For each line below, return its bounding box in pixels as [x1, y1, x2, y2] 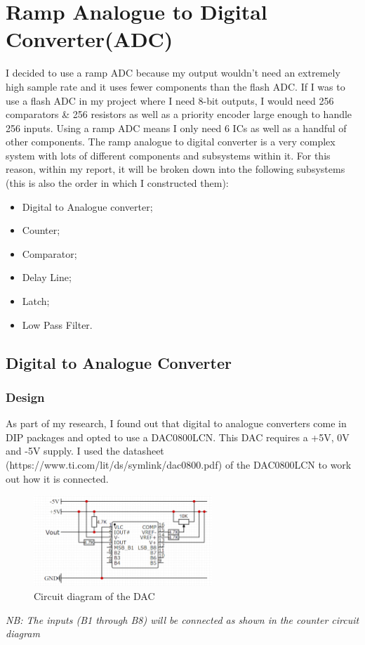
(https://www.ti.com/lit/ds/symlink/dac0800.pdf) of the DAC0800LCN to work [6, 457, 352, 471]
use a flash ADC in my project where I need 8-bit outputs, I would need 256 [6, 93, 334, 107]
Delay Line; [22, 270, 72, 285]
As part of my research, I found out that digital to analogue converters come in [6, 416, 347, 431]
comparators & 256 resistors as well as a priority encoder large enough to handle [6, 107, 352, 122]
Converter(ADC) [6, 25, 173, 53]
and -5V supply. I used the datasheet [6, 443, 164, 458]
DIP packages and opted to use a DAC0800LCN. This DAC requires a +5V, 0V [6, 429, 350, 444]
